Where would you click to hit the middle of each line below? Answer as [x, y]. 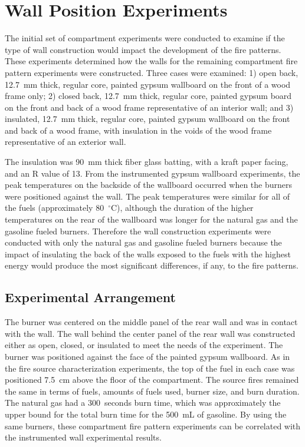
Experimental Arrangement [91, 297]
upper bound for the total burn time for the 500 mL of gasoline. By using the [146, 414]
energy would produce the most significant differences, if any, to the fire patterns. [152, 265]
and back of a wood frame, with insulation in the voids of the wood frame [138, 130]
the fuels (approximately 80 [55, 208]
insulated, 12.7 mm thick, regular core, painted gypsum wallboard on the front [147, 119]
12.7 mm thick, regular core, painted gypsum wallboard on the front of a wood [148, 84]
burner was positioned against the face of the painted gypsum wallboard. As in [147, 356]
